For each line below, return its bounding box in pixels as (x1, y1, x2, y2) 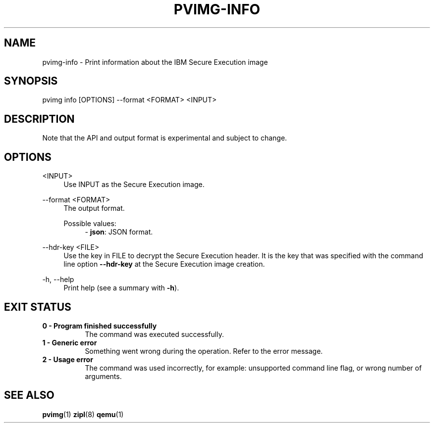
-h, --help (42, 275, 74, 284)
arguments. (85, 372, 122, 380)
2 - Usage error (42, 355, 93, 364)
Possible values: (63, 219, 116, 228)
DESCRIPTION (4, 112, 75, 125)
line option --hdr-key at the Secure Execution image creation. (63, 260, 265, 269)
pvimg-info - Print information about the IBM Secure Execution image (42, 57, 268, 66)
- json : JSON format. (85, 228, 153, 237)
